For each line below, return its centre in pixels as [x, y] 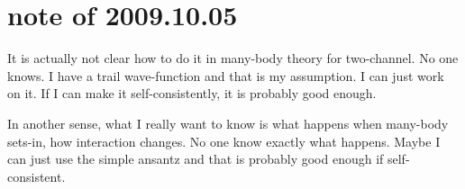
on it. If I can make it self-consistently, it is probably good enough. [192, 93]
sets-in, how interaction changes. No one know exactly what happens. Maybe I [224, 141]
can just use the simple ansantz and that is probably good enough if [196, 159]
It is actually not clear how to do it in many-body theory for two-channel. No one [233, 58]
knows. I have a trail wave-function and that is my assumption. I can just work [226, 75]
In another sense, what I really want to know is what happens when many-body [228, 123]
